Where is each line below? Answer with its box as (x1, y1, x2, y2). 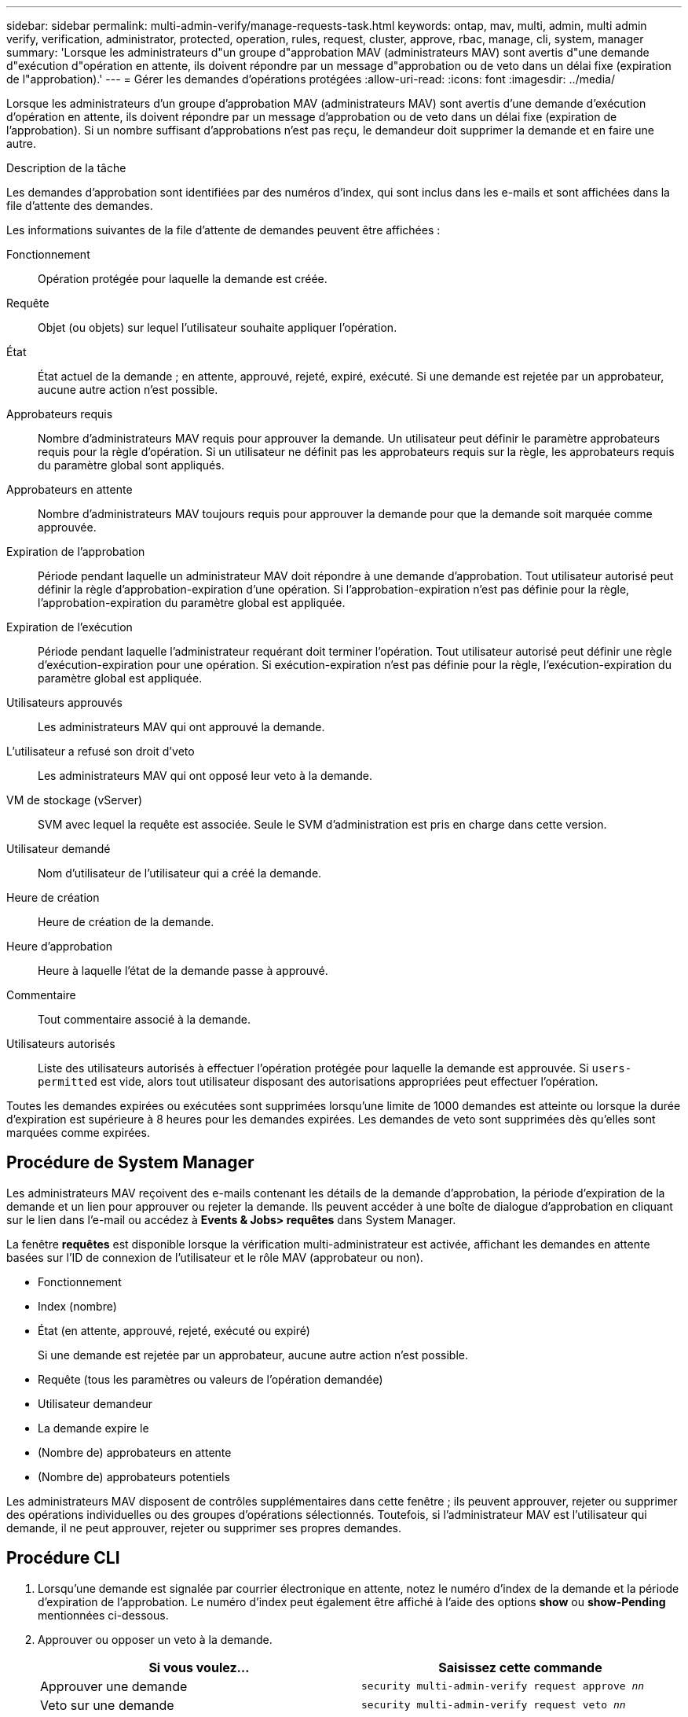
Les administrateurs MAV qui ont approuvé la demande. (38, 720, 325, 733)
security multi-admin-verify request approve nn (361, 1680, 645, 1693)
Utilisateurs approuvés (6, 696, 123, 709)
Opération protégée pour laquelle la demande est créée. (38, 272, 328, 285)
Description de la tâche (6, 161, 126, 175)
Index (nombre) (38, 1299, 117, 1313)
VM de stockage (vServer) (6, 793, 143, 807)
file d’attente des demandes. (6, 199, 153, 212)
